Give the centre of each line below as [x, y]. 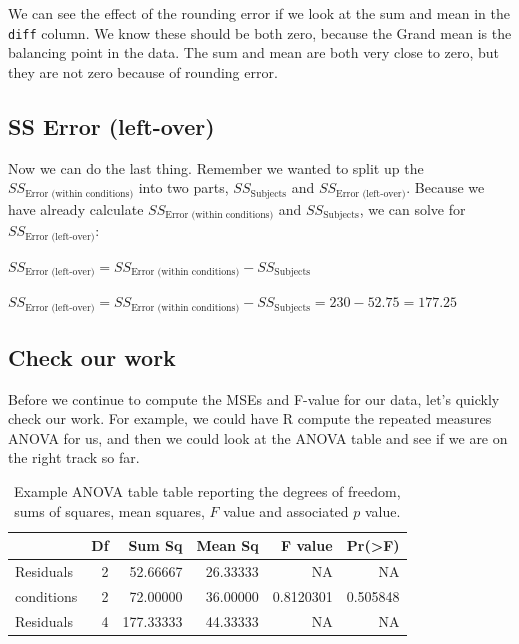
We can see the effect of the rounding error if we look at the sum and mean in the [259, 13]
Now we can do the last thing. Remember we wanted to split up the [216, 167]
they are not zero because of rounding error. [143, 71]
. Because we [445, 187]
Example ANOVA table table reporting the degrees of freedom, [207, 491]
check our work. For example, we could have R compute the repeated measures [250, 418]
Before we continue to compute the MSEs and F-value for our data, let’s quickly [254, 398]
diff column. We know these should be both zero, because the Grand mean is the [260, 32]
